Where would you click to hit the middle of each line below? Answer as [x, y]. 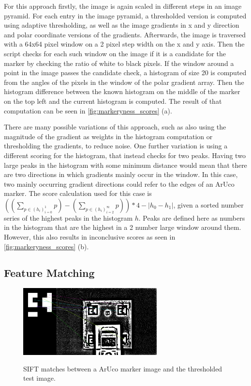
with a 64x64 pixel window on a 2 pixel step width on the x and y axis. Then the [124, 44]
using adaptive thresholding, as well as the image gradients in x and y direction [122, 25]
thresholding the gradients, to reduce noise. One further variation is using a [116, 146]
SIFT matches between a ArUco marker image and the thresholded [123, 368]
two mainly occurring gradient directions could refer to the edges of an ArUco [119, 184]
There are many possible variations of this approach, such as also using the [115, 127]
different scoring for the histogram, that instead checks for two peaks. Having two [125, 155]
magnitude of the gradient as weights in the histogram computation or [108, 136]
